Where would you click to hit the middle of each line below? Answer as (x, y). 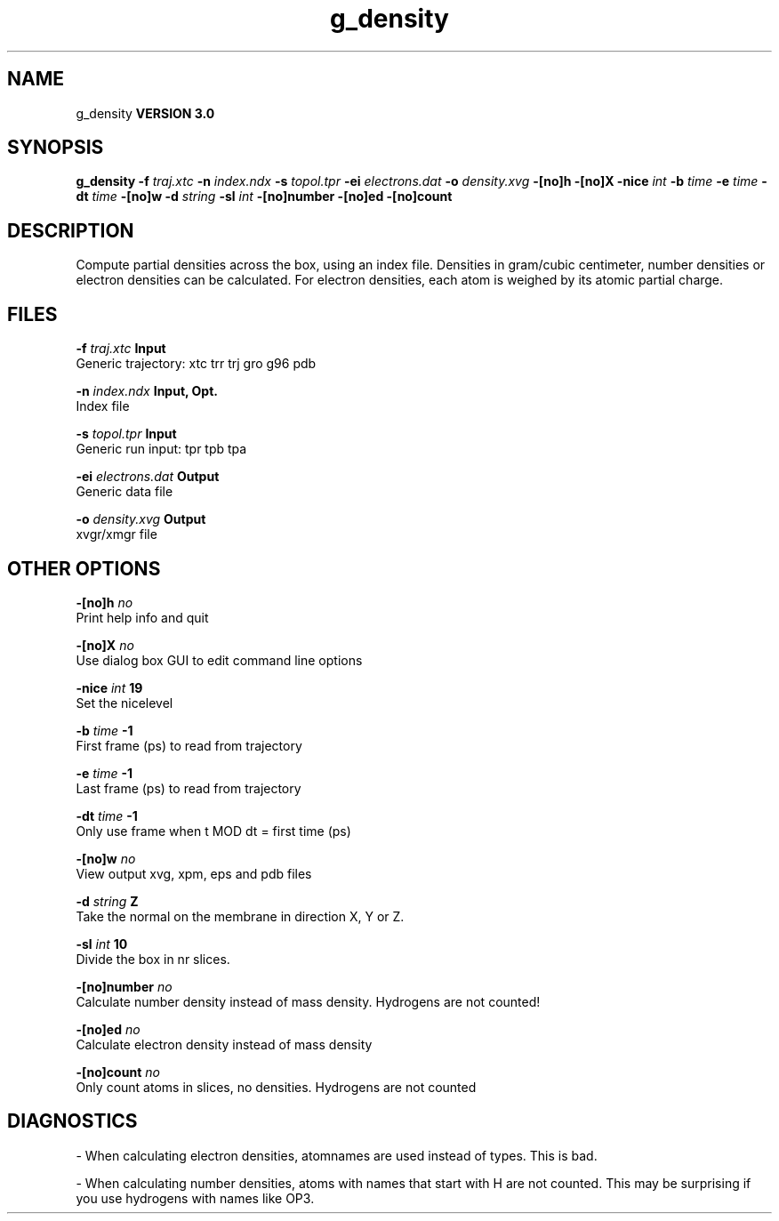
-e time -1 (104, 773)
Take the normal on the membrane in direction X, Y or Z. (240, 916)
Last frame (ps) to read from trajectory (189, 788)
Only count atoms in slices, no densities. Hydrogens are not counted (276, 1087)
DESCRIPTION (71, 230)
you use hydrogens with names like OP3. (195, 1198)
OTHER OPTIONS (84, 568)
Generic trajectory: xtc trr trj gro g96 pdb (196, 364)
